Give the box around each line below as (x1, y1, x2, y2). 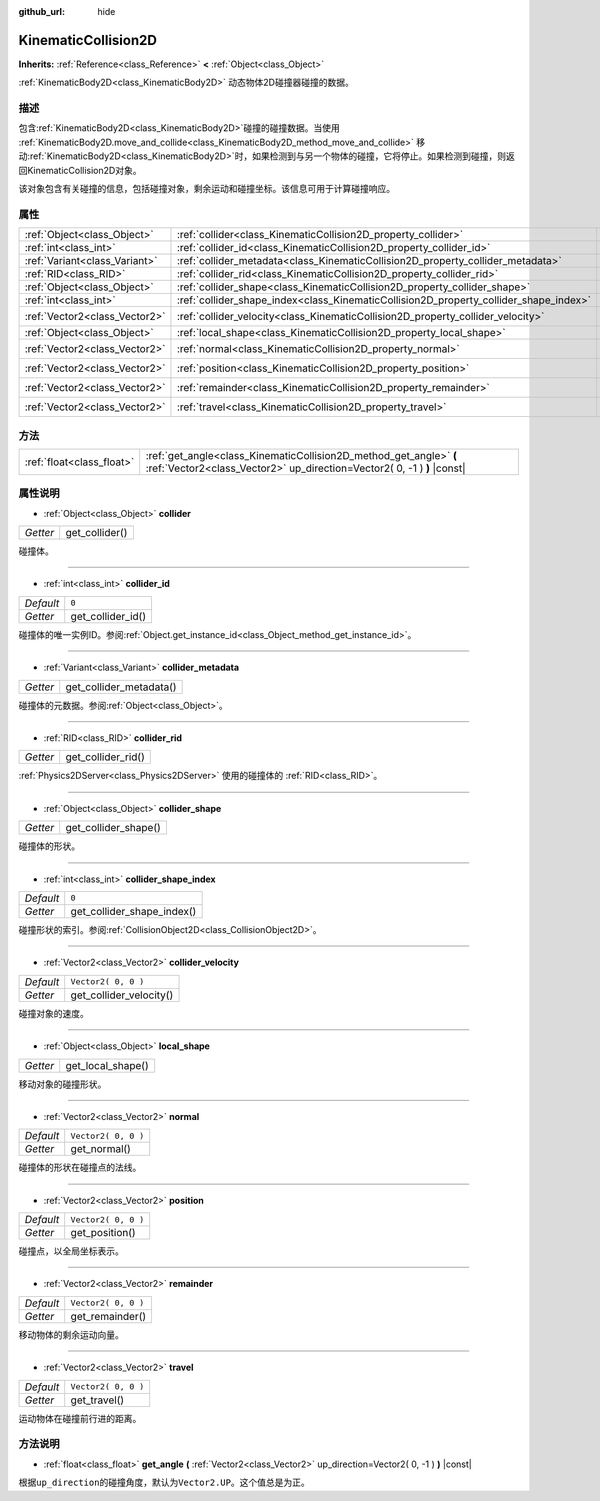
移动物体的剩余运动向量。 (18, 1328, 124, 1340)
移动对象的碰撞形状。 (18, 1078, 107, 1090)
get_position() (70, 1226, 136, 1240)
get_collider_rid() (65, 750, 145, 764)
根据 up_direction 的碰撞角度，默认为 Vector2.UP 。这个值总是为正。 (18, 1476, 310, 1489)
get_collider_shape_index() (70, 904, 197, 918)
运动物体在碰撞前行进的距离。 (18, 1412, 142, 1424)
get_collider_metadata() (65, 680, 177, 694)
